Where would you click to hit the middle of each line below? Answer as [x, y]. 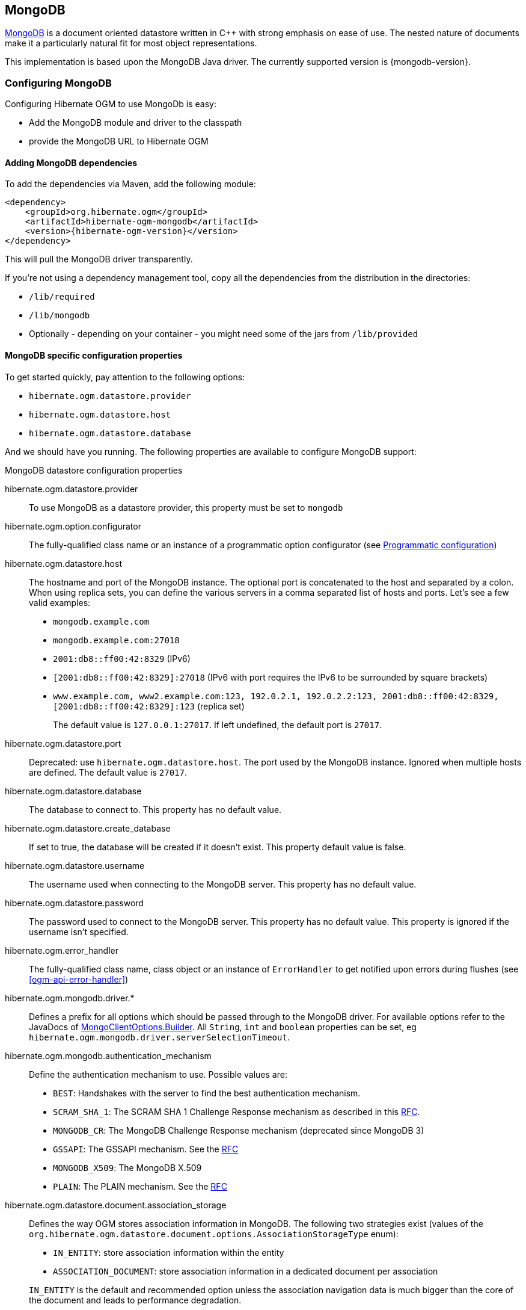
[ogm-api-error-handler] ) [79, 979]
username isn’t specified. [79, 932]
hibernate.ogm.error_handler [62, 950]
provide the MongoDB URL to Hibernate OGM [119, 141]
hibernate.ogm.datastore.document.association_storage [116, 1205]
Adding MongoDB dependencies [71, 162]
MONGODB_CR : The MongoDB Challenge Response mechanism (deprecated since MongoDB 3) [239, 1130]
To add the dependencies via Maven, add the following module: [130, 184]
